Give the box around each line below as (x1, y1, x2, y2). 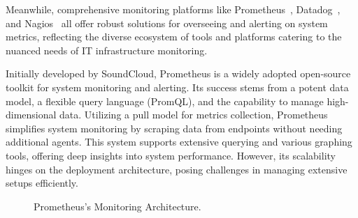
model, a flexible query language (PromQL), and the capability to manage (6, 93, 324, 108)
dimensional (6, 107, 57, 122)
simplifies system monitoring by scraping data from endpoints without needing (6, 120, 343, 135)
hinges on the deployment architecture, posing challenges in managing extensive (6, 162, 348, 176)
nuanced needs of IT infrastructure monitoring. (6, 42, 208, 57)
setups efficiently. (6, 176, 78, 190)
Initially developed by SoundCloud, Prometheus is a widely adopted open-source (6, 66, 351, 81)
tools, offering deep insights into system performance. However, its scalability (6, 148, 336, 162)
